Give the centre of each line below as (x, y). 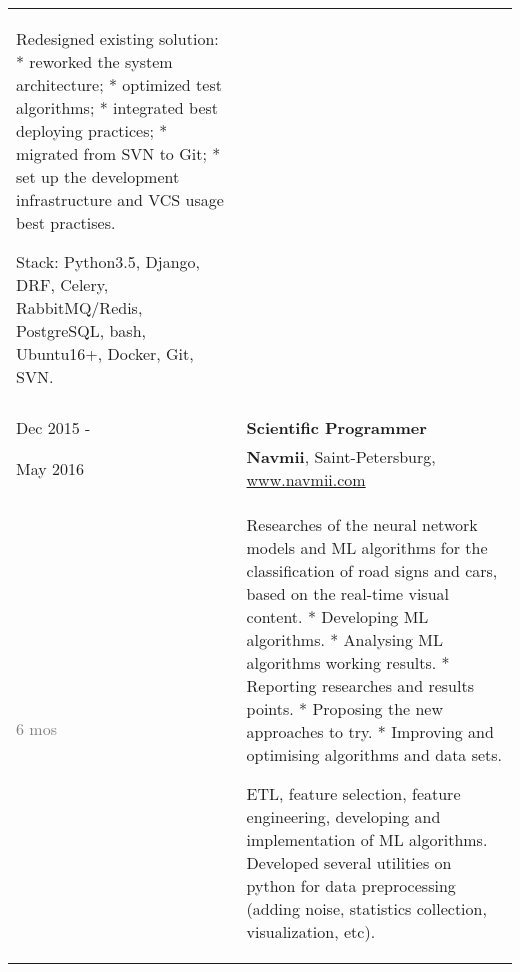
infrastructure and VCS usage (120, 199)
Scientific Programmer (336, 427)
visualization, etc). (311, 931)
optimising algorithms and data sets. (374, 754)
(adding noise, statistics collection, (366, 908)
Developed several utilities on (349, 862)
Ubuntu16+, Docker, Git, (105, 353)
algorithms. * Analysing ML (345, 639)
